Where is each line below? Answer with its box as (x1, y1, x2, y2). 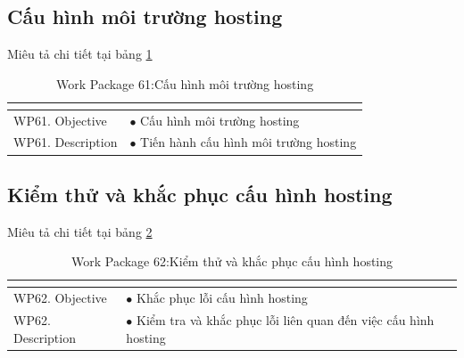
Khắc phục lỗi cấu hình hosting (137, 289, 308, 307)
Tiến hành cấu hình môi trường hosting (140, 133, 357, 151)
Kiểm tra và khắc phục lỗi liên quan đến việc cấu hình (137, 311, 435, 330)
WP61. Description (13, 133, 118, 151)
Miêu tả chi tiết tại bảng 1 (7, 45, 153, 63)
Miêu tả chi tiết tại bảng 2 (7, 222, 153, 240)
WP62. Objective (13, 289, 107, 307)
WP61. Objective (13, 110, 107, 129)
